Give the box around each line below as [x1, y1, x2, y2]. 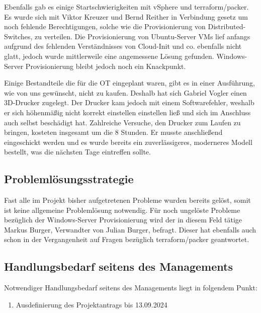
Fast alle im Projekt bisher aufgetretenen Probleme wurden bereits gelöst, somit [4, 195, 251, 205]
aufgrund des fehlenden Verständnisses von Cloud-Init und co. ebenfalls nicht [4, 41, 242, 51]
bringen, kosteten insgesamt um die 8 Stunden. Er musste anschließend [4, 127, 223, 137]
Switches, [4, 31, 33, 41]
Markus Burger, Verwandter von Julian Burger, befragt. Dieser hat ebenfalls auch [4, 224, 256, 234]
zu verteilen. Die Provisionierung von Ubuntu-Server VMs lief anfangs [35, 31, 250, 41]
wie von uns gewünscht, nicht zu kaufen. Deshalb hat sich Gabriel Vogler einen [4, 87, 247, 98]
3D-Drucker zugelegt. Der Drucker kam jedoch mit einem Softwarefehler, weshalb [4, 97, 254, 108]
